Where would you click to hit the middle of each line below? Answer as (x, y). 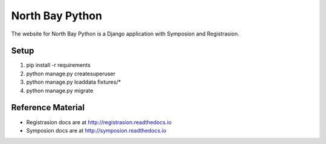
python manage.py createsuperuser (71, 74)
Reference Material (48, 108)
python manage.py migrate (60, 90)
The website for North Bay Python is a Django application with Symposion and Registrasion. (125, 34)
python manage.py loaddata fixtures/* (74, 82)
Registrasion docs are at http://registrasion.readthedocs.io (99, 122)
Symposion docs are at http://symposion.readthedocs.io (96, 130)
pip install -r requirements (58, 65)
